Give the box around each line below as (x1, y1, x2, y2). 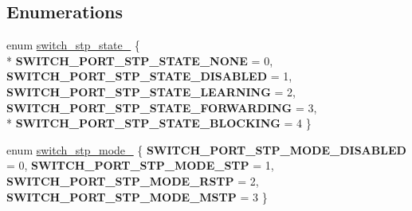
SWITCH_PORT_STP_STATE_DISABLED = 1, (6, 68, 292, 84)
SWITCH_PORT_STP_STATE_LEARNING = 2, (6, 83, 296, 100)
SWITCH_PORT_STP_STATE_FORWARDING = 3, (6, 99, 317, 115)
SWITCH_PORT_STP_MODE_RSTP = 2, (6, 172, 259, 189)
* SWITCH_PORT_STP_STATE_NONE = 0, (6, 52, 273, 68)
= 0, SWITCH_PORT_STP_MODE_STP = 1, (6, 157, 274, 174)
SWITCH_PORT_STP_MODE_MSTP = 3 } (6, 188, 268, 205)
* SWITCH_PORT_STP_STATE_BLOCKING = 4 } (6, 115, 312, 131)
